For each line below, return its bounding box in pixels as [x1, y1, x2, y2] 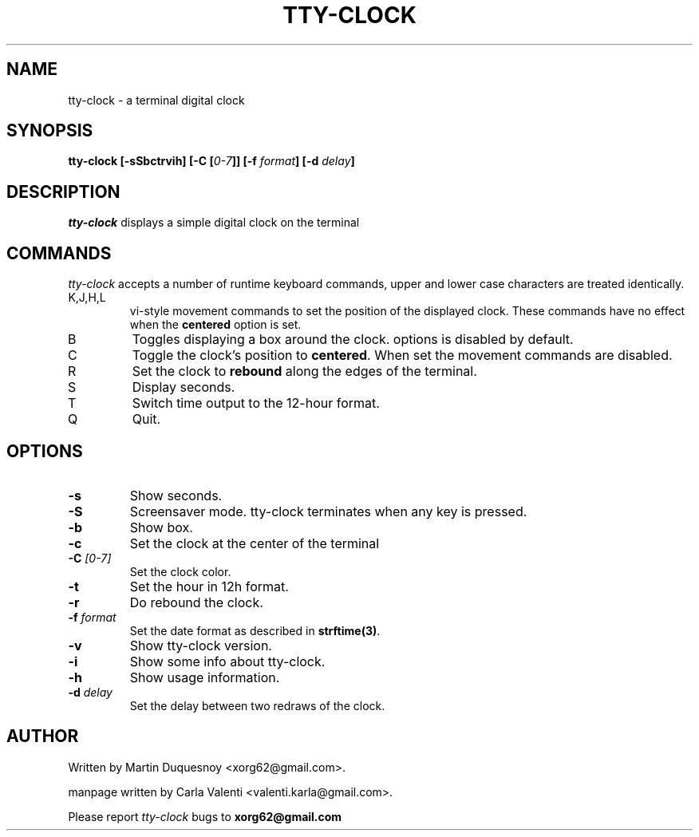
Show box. [129, 519, 193, 535]
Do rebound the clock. [129, 594, 263, 610]
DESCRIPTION [6, 181, 120, 202]
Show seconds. [129, 487, 223, 503]
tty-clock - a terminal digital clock [68, 93, 245, 107]
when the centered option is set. [129, 318, 302, 332]
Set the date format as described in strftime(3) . [129, 623, 381, 638]
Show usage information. [129, 669, 280, 685]
